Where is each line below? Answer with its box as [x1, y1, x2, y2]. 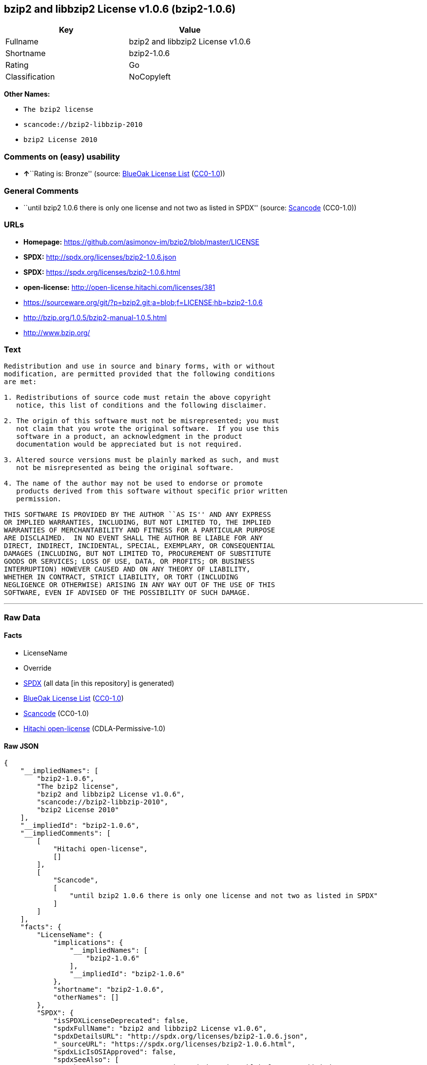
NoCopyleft [129, 72, 171, 82]
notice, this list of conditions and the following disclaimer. [16, 401, 267, 410]
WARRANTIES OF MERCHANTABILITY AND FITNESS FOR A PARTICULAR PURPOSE [4, 526, 275, 534]
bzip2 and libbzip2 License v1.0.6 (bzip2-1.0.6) [4, 3, 236, 15]
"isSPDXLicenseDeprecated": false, [53, 1017, 189, 1025]
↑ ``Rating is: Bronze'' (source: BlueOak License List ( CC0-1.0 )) [23, 169, 225, 178]
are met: [4, 378, 37, 386]
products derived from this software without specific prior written [16, 487, 288, 495]
